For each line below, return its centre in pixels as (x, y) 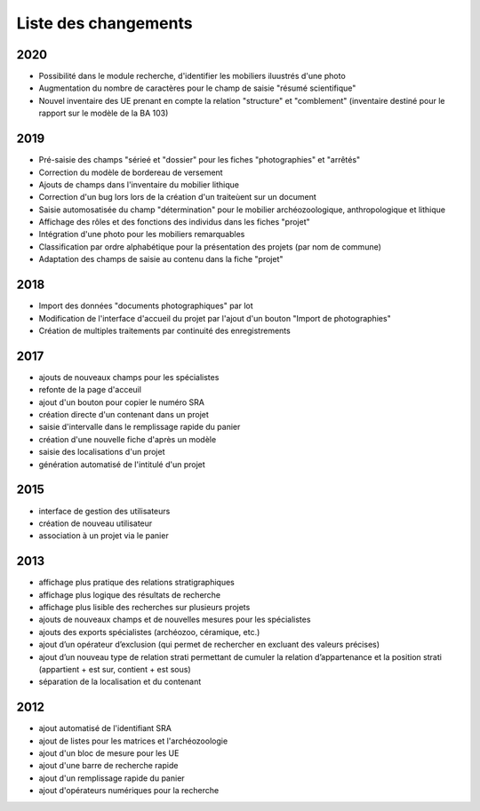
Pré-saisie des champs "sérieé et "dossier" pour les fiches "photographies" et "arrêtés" (200, 160)
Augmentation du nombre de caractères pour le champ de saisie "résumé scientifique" (197, 88)
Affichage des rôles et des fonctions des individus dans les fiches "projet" (174, 222)
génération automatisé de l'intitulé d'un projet (122, 464)
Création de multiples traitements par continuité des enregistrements (164, 330)
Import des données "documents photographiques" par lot (146, 306)
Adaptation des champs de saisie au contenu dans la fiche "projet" (161, 259)
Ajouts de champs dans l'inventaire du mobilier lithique (139, 184)
